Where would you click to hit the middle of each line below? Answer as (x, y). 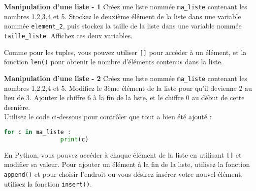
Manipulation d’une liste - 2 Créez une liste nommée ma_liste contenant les (126, 78)
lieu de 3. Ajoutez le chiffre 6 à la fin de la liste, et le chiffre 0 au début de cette (124, 97)
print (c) (74, 139)
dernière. (17, 107)
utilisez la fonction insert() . (48, 183)
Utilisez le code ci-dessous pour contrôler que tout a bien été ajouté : (108, 117)
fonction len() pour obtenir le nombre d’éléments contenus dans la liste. (113, 62)
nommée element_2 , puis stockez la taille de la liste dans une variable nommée (123, 26)
